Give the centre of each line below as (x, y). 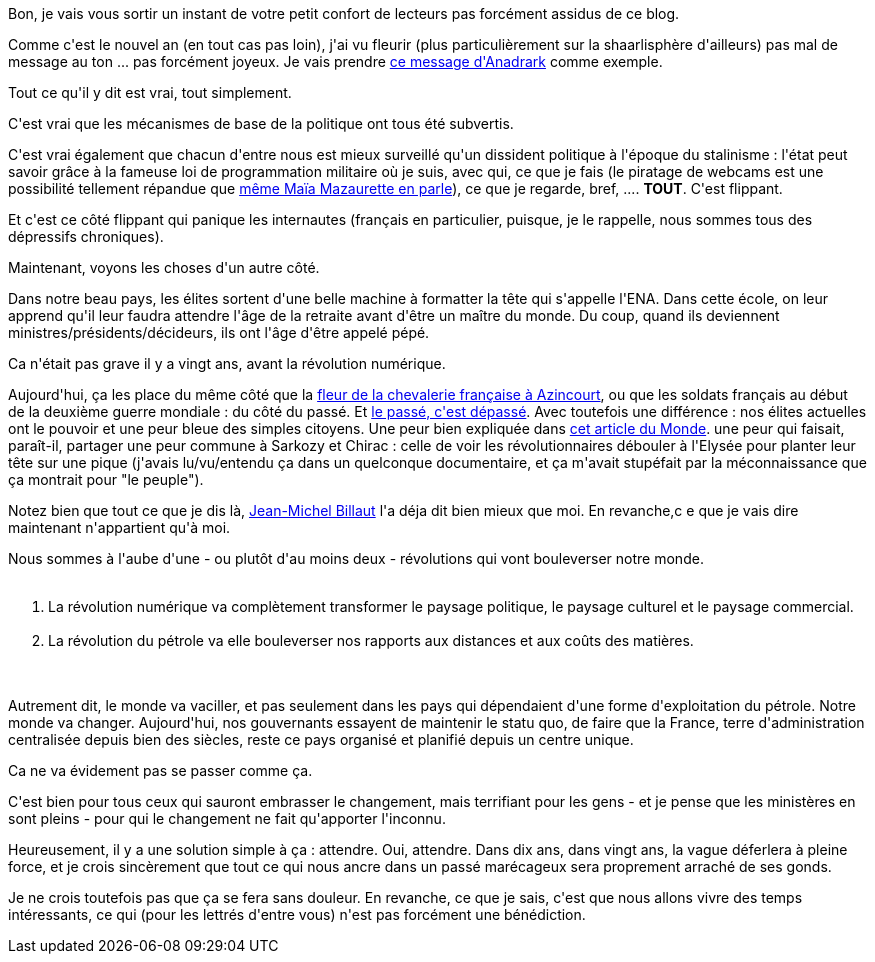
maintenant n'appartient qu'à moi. (119, 527)
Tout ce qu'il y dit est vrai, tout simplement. (150, 92)
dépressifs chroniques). (86, 236)
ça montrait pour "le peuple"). (106, 479)
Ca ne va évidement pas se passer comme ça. (160, 770)
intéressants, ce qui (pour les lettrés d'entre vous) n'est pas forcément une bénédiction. (297, 914)
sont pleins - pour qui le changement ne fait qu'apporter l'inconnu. (227, 818)
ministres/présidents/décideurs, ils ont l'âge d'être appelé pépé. (219, 332)
